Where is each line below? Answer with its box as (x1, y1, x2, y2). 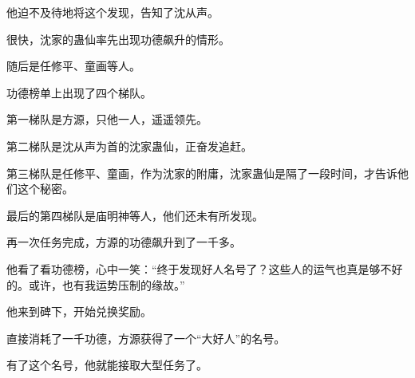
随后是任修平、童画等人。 (6, 57, 140, 74)
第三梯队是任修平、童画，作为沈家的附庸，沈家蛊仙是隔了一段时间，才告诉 (6, 164, 397, 181)
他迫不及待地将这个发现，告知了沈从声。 (6, 4, 219, 20)
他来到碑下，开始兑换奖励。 (6, 303, 152, 320)
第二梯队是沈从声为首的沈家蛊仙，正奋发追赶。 (6, 137, 252, 154)
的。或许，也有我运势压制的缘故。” (6, 276, 185, 293)
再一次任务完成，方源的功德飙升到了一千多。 (6, 234, 241, 250)
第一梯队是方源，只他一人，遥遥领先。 (6, 111, 207, 128)
